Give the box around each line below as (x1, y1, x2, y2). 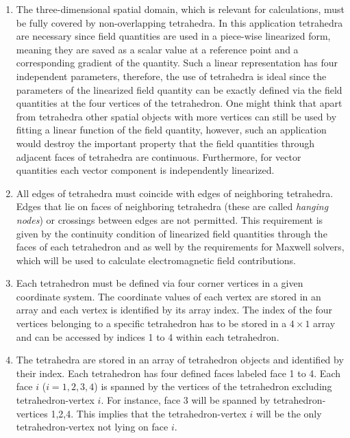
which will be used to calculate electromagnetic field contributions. (16, 253, 296, 267)
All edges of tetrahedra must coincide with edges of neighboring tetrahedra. (16, 185, 334, 200)
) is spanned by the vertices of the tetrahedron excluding (94, 379, 332, 394)
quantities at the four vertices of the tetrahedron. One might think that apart (16, 96, 342, 110)
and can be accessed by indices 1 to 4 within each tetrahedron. (16, 329, 279, 344)
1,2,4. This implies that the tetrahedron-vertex (51, 406, 247, 420)
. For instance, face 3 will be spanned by (101, 393, 271, 407)
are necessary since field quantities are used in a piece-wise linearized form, (16, 29, 331, 43)
